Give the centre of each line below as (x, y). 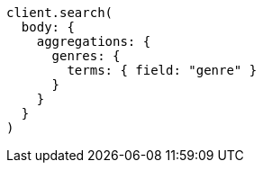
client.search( (60, 13)
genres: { (86, 56)
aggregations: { (94, 41)
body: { (48, 27)
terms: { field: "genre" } (162, 70)
